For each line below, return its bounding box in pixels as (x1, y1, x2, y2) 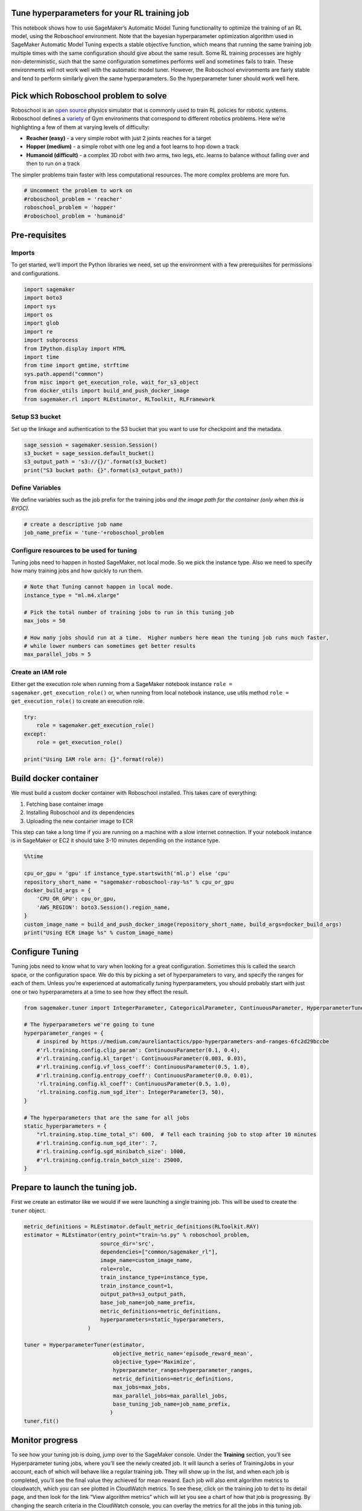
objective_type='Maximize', (112, 1359, 196, 1365)
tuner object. (11, 1206, 46, 1214)
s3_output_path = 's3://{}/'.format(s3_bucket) (24, 458, 167, 465)
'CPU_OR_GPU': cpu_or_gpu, (36, 895, 117, 902)
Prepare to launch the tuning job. (11, 1182, 138, 1193)
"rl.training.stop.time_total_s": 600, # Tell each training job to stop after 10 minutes (36, 1131, 317, 1138)
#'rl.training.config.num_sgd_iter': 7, (36, 1139, 158, 1147)
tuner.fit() (24, 1417, 60, 1425)
